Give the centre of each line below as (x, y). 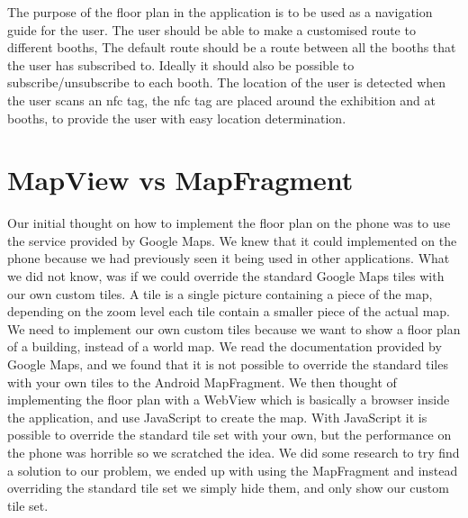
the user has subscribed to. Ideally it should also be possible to (181, 64)
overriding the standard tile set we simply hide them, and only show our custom (228, 488)
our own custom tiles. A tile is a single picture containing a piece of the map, (220, 293)
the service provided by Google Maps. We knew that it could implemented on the (232, 240)
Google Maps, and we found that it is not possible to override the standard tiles (228, 364)
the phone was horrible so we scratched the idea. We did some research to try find (234, 452)
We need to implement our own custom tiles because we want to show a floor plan (234, 328)
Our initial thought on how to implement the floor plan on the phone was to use (229, 223)
